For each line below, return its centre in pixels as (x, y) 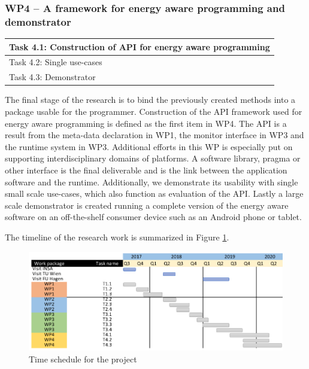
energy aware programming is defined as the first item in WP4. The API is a (146, 123)
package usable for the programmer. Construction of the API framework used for (154, 112)
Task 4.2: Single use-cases (56, 62)
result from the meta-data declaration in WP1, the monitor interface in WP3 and (154, 135)
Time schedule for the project (83, 359)
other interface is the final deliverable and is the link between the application (146, 170)
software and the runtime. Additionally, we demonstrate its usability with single (152, 182)
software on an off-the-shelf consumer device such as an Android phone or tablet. (153, 217)
